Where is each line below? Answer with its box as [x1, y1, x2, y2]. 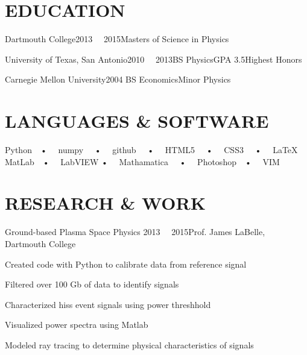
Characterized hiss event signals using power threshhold [5, 298, 211, 310]
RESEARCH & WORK [5, 190, 206, 215]
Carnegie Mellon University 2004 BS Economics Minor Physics [5, 73, 231, 86]
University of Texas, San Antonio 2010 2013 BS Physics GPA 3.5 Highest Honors [5, 52, 302, 65]
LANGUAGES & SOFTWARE [5, 108, 269, 133]
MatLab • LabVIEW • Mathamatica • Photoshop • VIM [5, 155, 280, 168]
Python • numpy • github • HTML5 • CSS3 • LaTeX [5, 143, 298, 156]
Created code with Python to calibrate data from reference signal [5, 257, 247, 270]
